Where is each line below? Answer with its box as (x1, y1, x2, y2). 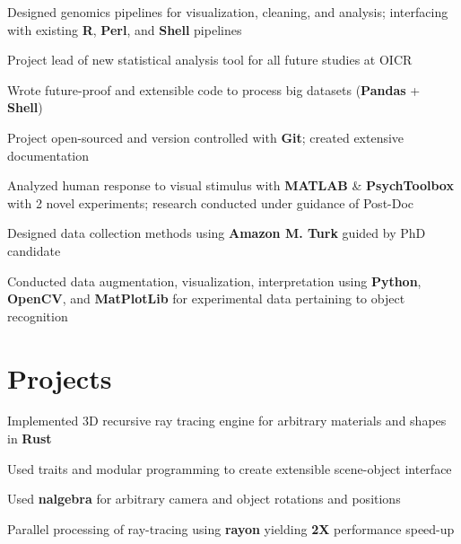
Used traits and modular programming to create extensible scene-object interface (7, 459, 452, 478)
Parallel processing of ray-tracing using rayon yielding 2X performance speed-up (7, 519, 455, 538)
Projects (7, 359, 112, 396)
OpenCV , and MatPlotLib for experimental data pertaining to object (7, 289, 405, 308)
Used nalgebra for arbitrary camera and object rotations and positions (7, 489, 401, 508)
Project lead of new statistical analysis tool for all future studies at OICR (7, 50, 413, 69)
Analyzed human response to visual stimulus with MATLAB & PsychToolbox (7, 176, 454, 195)
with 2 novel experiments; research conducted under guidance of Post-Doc (7, 193, 414, 212)
